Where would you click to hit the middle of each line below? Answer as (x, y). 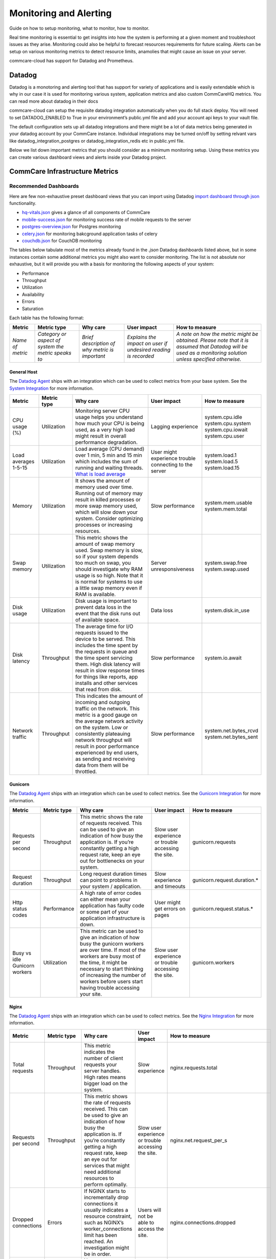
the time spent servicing (104, 658)
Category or (52, 334)
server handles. (102, 1071)
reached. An (98, 1241)
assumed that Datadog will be (212, 346)
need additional (102, 1172)
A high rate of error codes (111, 893)
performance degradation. (107, 442)
